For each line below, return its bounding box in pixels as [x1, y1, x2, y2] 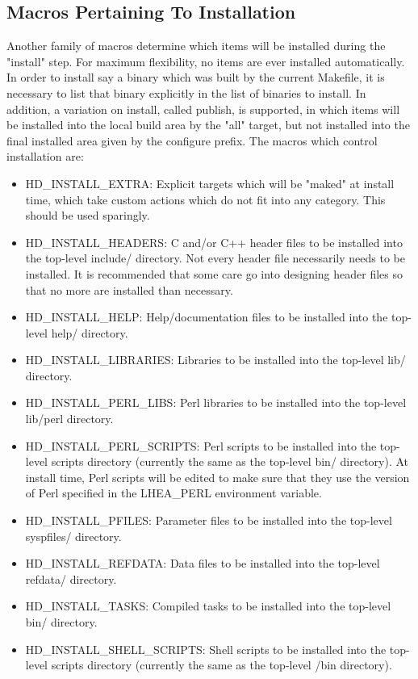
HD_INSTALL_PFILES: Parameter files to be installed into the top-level [25, 512, 392, 529]
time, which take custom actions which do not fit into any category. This [25, 191, 386, 207]
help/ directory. [51, 324, 128, 341]
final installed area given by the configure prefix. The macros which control [6, 132, 378, 149]
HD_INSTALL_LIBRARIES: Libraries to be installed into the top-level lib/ [25, 351, 406, 368]
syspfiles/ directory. [25, 527, 122, 544]
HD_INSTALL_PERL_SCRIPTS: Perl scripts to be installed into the [25, 437, 377, 454]
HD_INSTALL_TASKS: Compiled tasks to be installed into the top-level [25, 597, 391, 614]
